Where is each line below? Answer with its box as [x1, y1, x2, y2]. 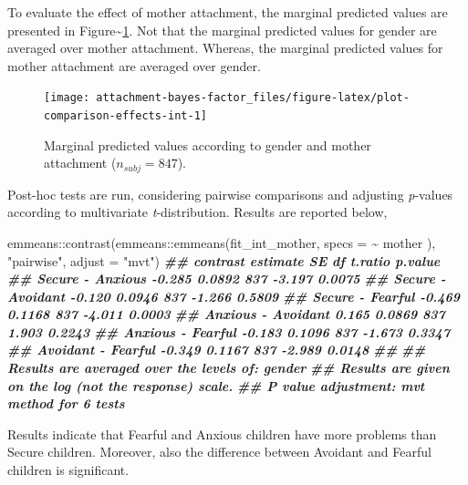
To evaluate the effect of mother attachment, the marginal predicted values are [7, 3, 448, 21]
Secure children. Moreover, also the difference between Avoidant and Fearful [7, 442, 432, 461]
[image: [44, 91, 90, 105]
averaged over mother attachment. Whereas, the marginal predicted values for [7, 38, 443, 57]
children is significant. [7, 460, 130, 480]
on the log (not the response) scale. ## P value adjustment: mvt [7, 376, 425, 395]
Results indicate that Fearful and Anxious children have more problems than [7, 424, 437, 443]
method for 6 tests [7, 394, 125, 413]
